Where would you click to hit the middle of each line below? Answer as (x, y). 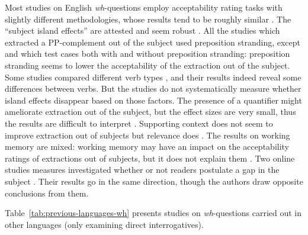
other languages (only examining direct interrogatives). (104, 224)
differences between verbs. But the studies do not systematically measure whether (153, 88)
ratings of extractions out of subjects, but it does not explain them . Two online (150, 158)
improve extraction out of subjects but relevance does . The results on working (147, 135)
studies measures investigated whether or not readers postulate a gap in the (142, 170)
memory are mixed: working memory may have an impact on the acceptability (147, 147)
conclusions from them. (47, 193)
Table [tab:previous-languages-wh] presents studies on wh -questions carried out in (153, 213)
